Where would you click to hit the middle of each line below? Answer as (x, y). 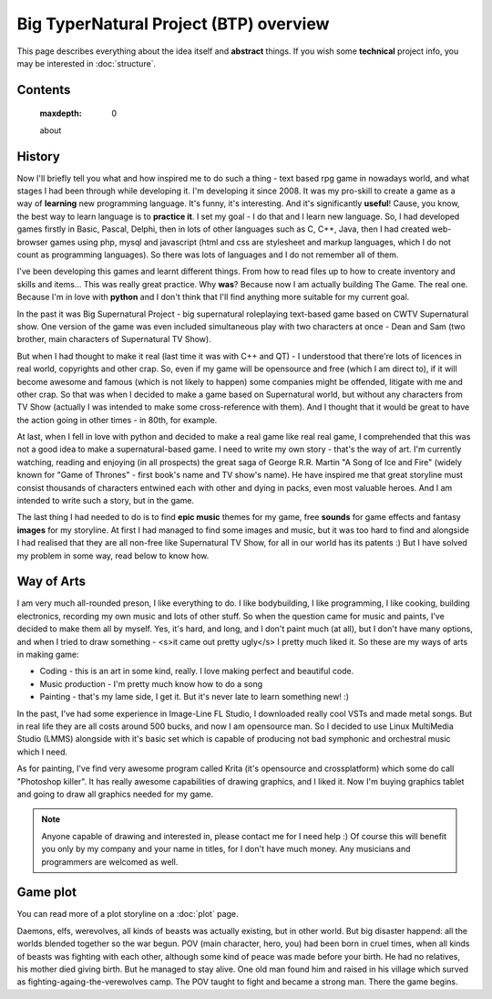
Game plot (47, 893)
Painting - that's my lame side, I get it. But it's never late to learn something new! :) (195, 697)
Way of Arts (51, 582)
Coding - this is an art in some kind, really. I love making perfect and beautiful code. (197, 671)
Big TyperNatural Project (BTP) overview (173, 24)
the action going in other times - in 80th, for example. (117, 420)
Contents (44, 90)
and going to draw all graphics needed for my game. (115, 794)
